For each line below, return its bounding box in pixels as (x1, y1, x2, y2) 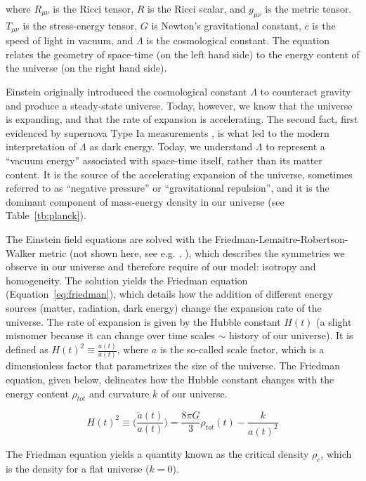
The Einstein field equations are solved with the (6, 231, 212, 246)
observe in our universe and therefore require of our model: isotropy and (6, 259, 316, 274)
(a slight (316, 314, 352, 329)
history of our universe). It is (228, 328, 353, 343)
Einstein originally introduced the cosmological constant (6, 84, 247, 99)
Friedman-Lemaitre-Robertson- (214, 231, 348, 246)
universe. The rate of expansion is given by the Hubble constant (6, 314, 281, 329)
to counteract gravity (260, 84, 351, 99)
